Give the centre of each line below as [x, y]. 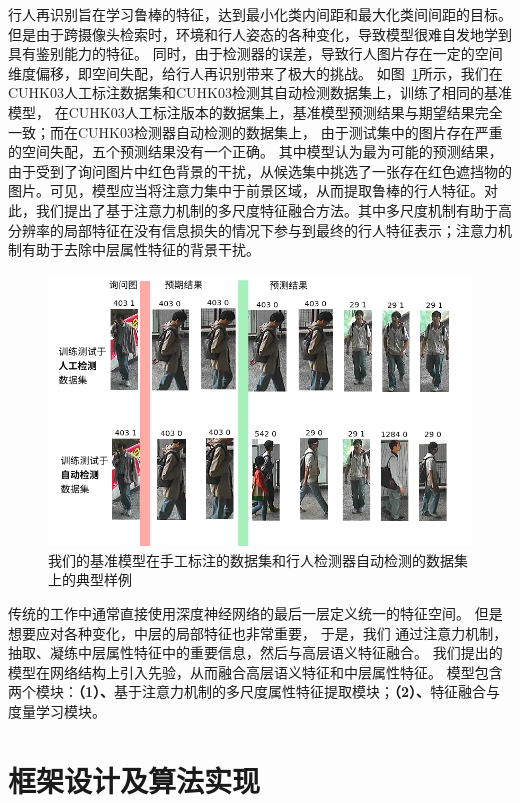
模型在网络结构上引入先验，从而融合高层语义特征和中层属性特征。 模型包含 [255, 671]
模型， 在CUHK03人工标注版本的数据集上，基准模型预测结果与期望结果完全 [255, 111]
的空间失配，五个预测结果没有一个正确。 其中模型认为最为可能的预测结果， [255, 151]
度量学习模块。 [57, 710]
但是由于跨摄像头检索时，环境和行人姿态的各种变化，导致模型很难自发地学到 [260, 33]
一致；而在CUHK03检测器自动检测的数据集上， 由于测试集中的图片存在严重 [255, 131]
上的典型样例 [90, 579]
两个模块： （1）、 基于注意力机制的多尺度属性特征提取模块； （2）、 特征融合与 [254, 691]
